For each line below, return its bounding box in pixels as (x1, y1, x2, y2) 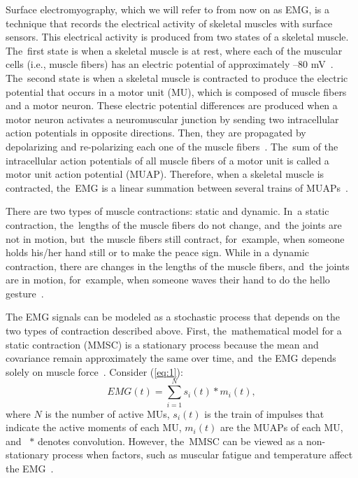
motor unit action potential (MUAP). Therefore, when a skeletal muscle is (6, 167, 324, 181)
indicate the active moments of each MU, (6, 420, 182, 435)
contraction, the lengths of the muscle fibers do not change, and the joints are (6, 217, 342, 232)
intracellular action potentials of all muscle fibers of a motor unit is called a (6, 153, 329, 167)
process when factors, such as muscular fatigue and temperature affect (52, 447, 353, 462)
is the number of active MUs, (45, 406, 170, 421)
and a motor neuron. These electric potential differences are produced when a (6, 98, 338, 113)
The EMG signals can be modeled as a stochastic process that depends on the (6, 309, 341, 324)
